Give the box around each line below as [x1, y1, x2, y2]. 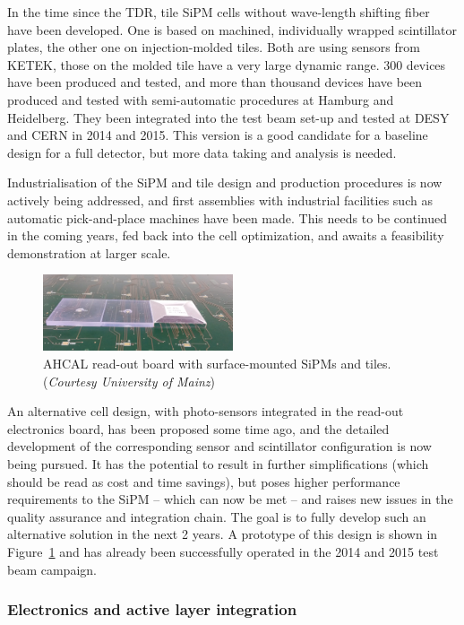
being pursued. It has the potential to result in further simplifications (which [7, 454, 429, 473]
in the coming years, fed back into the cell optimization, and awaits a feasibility [7, 226, 444, 245]
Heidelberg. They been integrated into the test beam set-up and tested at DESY [7, 108, 450, 126]
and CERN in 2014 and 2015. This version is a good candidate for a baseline [7, 126, 428, 144]
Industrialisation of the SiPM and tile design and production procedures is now [7, 173, 443, 192]
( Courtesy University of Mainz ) [43, 371, 216, 390]
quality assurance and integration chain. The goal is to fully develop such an [7, 507, 426, 525]
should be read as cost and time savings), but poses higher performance [7, 472, 400, 490]
